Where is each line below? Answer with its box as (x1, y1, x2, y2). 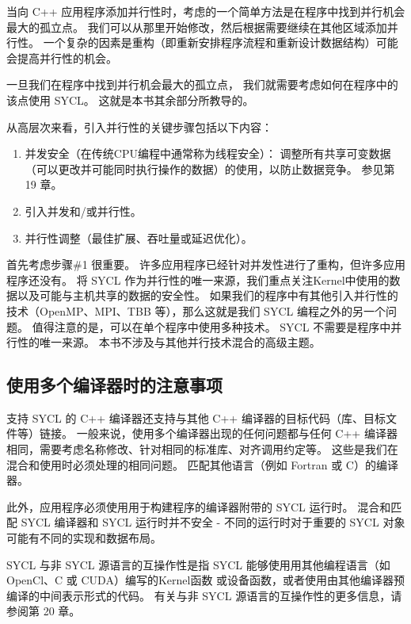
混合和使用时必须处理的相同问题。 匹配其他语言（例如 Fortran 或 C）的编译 (6, 456, 398, 473)
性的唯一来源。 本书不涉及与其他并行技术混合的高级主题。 (17, 334, 321, 350)
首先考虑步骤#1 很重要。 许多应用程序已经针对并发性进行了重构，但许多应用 (6, 256, 405, 273)
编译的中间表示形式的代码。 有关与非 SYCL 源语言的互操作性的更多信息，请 (6, 587, 402, 603)
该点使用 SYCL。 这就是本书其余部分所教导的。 (6, 91, 254, 108)
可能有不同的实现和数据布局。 (6, 530, 162, 546)
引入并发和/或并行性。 (25, 202, 142, 219)
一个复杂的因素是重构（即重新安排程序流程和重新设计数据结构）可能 (43, 34, 398, 51)
